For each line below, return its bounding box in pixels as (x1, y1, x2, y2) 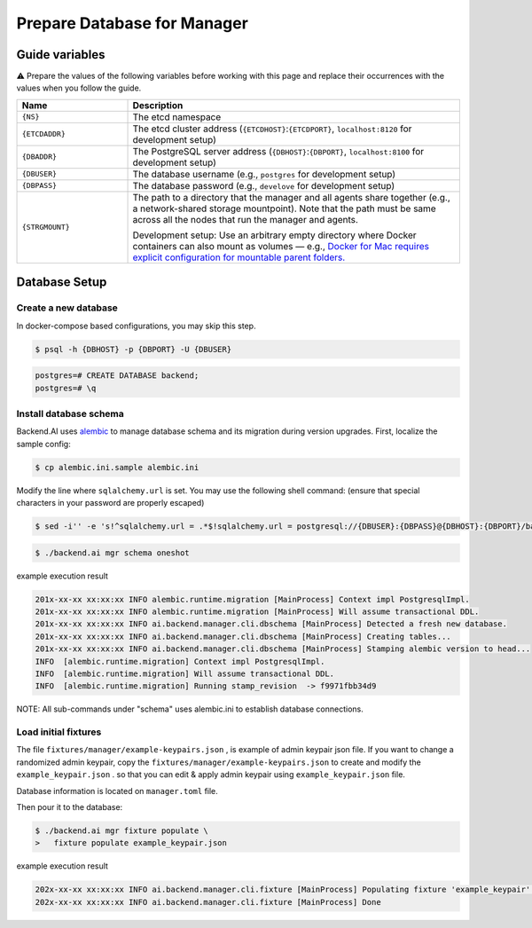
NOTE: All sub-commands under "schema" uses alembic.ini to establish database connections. (16, 704, 364, 714)
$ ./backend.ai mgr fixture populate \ (35, 825, 208, 836)
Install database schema (16, 407, 124, 420)
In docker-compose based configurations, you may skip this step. (16, 320, 256, 331)
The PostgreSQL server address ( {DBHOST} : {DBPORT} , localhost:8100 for (132, 145, 425, 157)
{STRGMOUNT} (21, 223, 70, 232)
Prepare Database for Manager (16, 13, 248, 33)
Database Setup (16, 275, 107, 290)
